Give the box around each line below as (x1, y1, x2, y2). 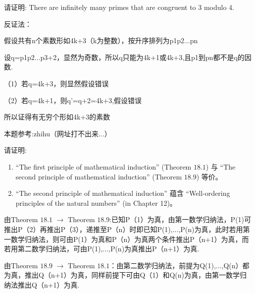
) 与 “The (205, 161, 236, 172)
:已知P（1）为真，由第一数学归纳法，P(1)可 (109, 214, 252, 225)
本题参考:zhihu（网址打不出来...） (4, 128, 111, 138)
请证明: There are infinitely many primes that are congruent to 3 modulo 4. (4, 2, 234, 12)
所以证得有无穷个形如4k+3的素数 (4, 112, 110, 122)
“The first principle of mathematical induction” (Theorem (15, 161, 192, 172)
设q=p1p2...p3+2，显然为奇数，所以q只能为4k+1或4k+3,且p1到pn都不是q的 (4, 52, 245, 62)
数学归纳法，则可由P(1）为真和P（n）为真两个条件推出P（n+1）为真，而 (10, 234, 249, 244)
